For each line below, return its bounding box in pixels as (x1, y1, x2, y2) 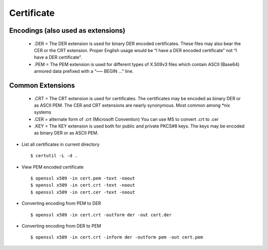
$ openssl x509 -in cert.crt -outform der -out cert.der (30, 212, 172, 218)
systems (34, 109, 52, 115)
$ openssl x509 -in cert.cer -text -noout (30, 189, 135, 195)
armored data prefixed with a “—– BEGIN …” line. (34, 68, 134, 74)
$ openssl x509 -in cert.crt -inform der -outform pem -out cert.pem (30, 235, 203, 240)
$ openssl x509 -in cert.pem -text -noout (30, 176, 135, 181)
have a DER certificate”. (34, 55, 82, 61)
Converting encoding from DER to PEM (21, 223, 101, 229)
